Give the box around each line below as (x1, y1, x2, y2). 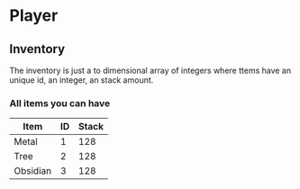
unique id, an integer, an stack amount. (9, 75, 154, 85)
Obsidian (14, 165, 52, 177)
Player (9, 5, 59, 26)
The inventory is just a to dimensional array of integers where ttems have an (9, 65, 291, 76)
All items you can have (9, 96, 111, 109)
